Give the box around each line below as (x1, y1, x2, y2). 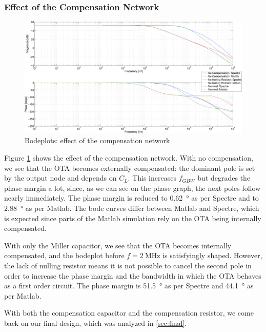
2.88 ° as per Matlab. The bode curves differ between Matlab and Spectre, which (4, 203, 259, 213)
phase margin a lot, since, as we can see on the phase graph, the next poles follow (4, 182, 261, 193)
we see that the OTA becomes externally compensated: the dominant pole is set (4, 162, 255, 173)
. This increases (128, 172, 176, 183)
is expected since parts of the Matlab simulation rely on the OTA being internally (4, 212, 261, 223)
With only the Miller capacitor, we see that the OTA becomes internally (4, 240, 232, 250)
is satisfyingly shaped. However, (162, 250, 262, 261)
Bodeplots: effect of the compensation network (25, 135, 170, 146)
